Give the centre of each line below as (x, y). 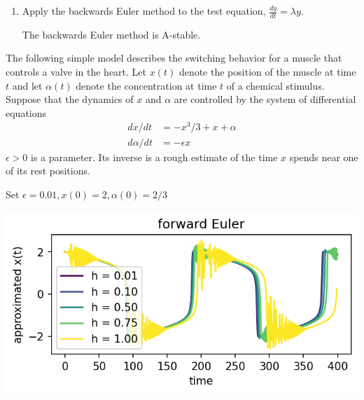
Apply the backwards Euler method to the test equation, (144, 11)
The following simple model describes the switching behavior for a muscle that (174, 58)
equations (26, 112)
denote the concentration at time (146, 85)
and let (27, 85)
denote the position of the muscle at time (267, 72)
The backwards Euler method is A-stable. (111, 34)
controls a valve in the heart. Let (76, 72)
